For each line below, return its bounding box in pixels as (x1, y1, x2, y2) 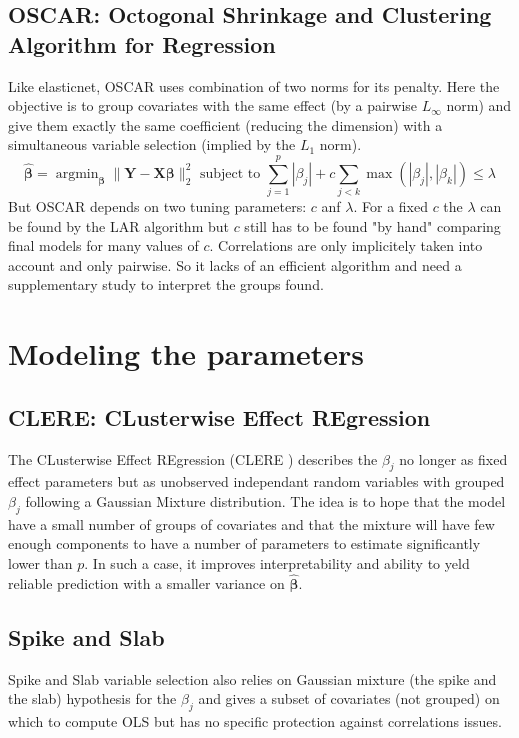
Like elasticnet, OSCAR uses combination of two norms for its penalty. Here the (8, 75, 500, 96)
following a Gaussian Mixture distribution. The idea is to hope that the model (25, 491, 506, 512)
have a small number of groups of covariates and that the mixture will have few (8, 513, 495, 534)
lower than (8, 553, 73, 574)
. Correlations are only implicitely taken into (209, 235, 483, 256)
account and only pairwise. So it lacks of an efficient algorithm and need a (8, 254, 462, 275)
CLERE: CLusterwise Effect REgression (8, 401, 431, 432)
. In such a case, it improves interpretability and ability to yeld (84, 553, 470, 574)
